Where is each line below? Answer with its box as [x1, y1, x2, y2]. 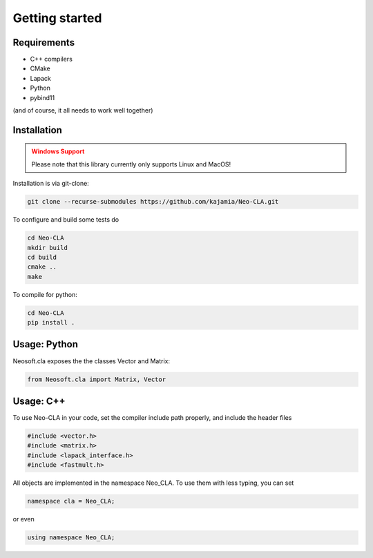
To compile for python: [12, 290, 77, 298]
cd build [27, 253, 57, 261]
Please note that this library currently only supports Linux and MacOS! [31, 160, 231, 169]
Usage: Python [12, 338, 79, 350]
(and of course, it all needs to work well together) [12, 106, 153, 115]
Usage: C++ [12, 395, 66, 407]
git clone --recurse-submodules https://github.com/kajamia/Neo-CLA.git [27, 198, 279, 206]
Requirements [12, 37, 75, 48]
